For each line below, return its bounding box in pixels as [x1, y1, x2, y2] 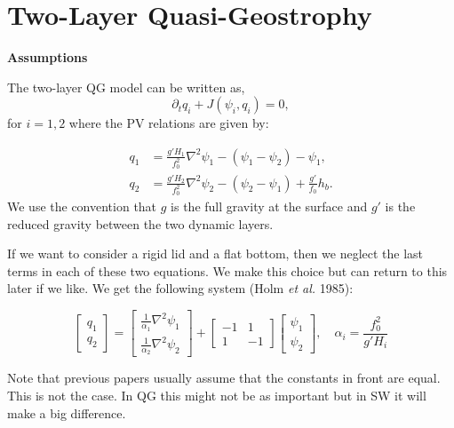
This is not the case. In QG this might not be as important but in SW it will [7, 386, 426, 405]
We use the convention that [7, 196, 157, 215]
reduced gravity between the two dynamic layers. [7, 214, 274, 233]
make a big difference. [7, 403, 126, 422]
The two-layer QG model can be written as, [7, 77, 245, 96]
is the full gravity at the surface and [171, 196, 368, 215]
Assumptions [7, 48, 88, 67]
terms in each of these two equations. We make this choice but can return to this [7, 261, 448, 280]
